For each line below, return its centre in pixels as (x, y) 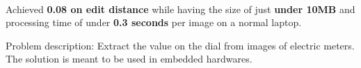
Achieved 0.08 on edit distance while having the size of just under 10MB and (180, 9)
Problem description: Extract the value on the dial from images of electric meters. (180, 45)
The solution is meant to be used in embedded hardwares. (129, 59)
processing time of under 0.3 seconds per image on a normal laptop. (154, 22)
